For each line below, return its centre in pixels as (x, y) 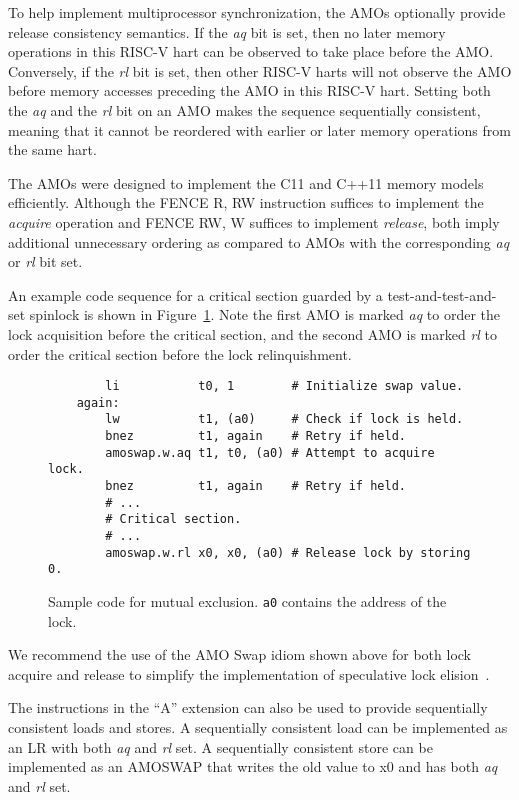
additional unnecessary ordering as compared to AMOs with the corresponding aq (259, 241)
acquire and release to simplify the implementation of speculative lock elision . (249, 673)
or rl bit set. (45, 261)
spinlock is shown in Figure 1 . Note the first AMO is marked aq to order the (264, 314)
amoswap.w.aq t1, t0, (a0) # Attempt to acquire (270, 452)
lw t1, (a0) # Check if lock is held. (284, 419)
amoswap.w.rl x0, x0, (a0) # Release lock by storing (288, 552)
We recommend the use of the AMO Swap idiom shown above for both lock (239, 654)
